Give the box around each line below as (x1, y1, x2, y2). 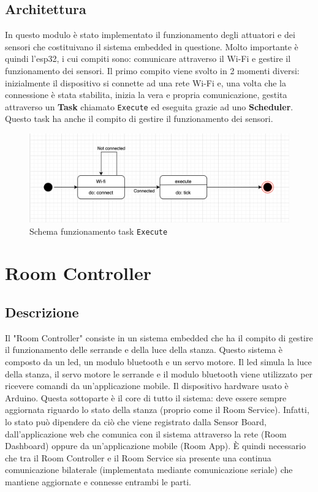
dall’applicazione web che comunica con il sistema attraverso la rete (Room (5, 427, 287, 440)
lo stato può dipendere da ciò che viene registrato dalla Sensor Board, (5, 415, 267, 428)
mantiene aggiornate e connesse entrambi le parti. (5, 475, 191, 488)
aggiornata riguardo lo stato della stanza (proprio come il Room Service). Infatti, (5, 403, 309, 416)
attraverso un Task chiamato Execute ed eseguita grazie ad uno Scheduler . (5, 100, 293, 113)
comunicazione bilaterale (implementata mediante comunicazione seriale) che (5, 463, 293, 476)
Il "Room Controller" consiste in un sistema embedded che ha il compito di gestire (5, 331, 313, 344)
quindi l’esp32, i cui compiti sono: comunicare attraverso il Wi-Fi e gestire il (5, 52, 291, 65)
